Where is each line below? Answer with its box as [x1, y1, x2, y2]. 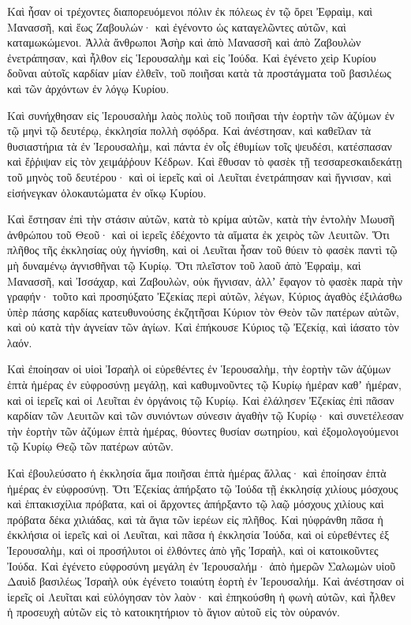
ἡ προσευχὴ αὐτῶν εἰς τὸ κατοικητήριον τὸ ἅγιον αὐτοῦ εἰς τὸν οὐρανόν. [7, 604, 340, 620]
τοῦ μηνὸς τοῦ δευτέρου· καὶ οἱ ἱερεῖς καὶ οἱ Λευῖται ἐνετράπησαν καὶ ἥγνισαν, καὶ [7, 168, 391, 185]
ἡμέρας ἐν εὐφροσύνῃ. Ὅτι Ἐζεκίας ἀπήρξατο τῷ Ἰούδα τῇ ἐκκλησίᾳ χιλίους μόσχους [7, 480, 398, 496]
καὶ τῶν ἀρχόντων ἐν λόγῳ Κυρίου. [7, 80, 170, 96]
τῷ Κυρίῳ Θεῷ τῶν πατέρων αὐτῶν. [7, 438, 174, 455]
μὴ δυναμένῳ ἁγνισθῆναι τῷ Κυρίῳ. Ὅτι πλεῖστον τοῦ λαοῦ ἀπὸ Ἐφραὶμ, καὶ [7, 256, 361, 273]
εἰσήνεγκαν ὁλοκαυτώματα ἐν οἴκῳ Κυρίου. [7, 184, 207, 200]
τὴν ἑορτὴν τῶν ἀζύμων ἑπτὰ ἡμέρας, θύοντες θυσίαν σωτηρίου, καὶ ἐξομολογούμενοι [7, 422, 399, 439]
